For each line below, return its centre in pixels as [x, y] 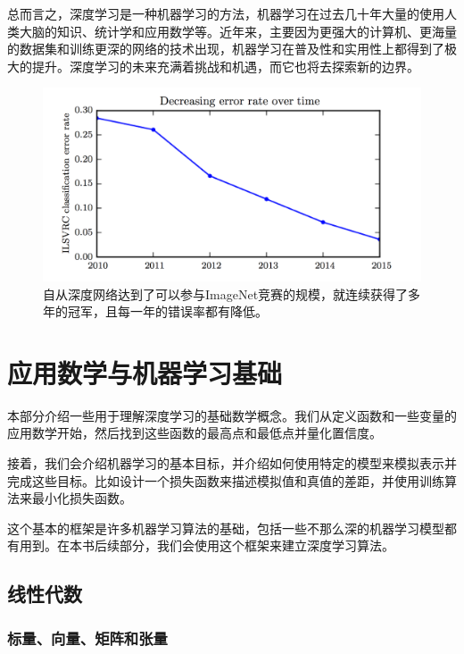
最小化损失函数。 [82, 498]
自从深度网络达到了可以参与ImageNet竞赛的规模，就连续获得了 [226, 293]
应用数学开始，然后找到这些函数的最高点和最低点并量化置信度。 [195, 433]
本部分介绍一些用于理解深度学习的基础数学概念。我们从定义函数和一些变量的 [232, 415]
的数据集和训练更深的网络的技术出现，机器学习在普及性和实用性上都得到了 [226, 49]
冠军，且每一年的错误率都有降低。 [167, 311]
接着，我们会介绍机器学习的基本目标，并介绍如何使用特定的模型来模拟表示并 [232, 463]
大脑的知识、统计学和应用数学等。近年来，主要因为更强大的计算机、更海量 [238, 31]
